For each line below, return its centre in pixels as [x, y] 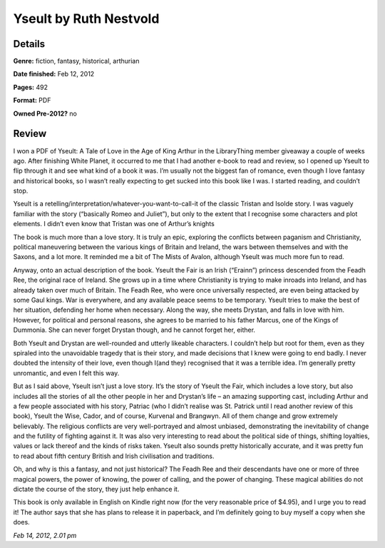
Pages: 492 [30, 87]
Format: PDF [32, 101]
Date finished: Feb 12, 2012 [54, 74]
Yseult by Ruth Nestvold [86, 19]
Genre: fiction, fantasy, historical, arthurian [76, 61]
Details [29, 44]
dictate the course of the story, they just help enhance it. [96, 489]
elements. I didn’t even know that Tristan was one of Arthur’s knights [114, 224]
